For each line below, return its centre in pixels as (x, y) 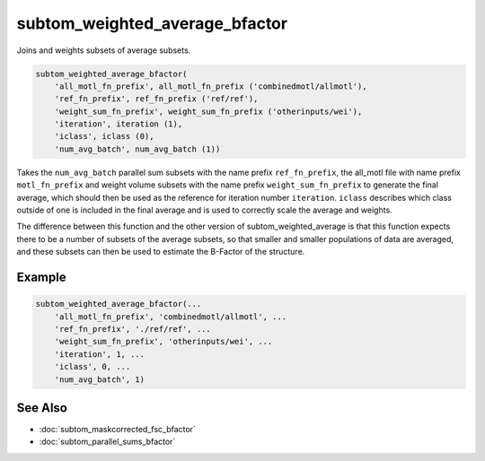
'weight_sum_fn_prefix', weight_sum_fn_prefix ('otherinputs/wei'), (208, 111)
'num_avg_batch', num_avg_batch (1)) (137, 149)
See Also (42, 408)
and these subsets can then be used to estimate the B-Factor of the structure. (161, 252)
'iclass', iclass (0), (104, 136)
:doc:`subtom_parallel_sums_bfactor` (107, 442)
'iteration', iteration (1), (119, 124)
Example (41, 278)
